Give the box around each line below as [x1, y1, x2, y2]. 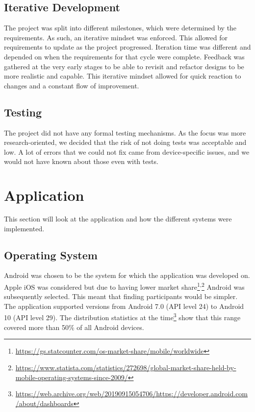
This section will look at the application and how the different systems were [4, 214, 232, 224]
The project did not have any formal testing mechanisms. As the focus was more [4, 127, 246, 137]
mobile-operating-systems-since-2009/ [15, 372, 128, 382]
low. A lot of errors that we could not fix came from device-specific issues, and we [4, 146, 250, 157]
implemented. [4, 223, 45, 233]
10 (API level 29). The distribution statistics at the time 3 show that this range [4, 311, 241, 323]
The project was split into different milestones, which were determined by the [4, 23, 237, 33]
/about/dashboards [15, 398, 74, 408]
